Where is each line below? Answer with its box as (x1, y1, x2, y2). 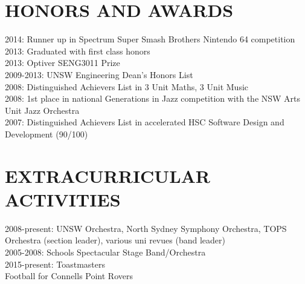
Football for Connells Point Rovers (5, 269, 133, 282)
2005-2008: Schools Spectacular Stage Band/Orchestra (5, 245, 206, 258)
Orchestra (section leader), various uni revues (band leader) (5, 234, 225, 246)
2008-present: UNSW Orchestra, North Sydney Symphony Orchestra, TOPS (5, 222, 287, 234)
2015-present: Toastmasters (5, 257, 106, 270)
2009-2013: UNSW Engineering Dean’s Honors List (5, 68, 193, 81)
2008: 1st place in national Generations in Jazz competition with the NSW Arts (5, 92, 301, 105)
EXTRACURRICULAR (5, 163, 211, 188)
